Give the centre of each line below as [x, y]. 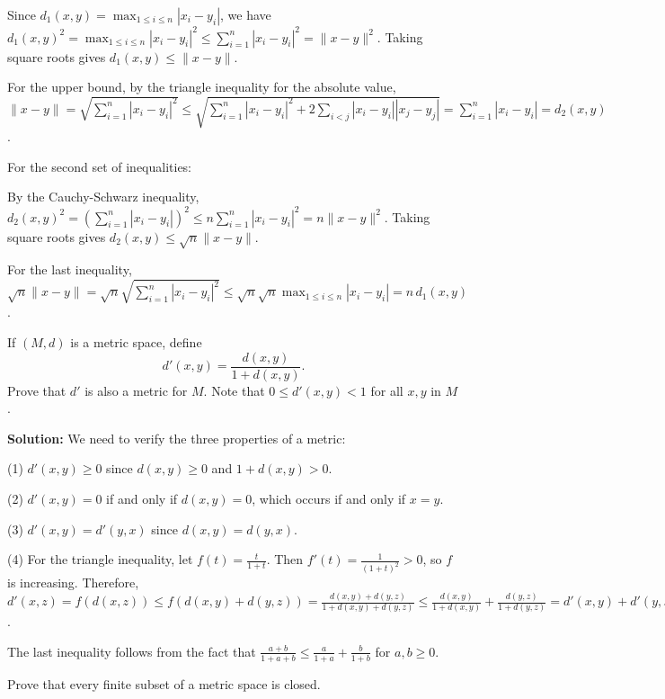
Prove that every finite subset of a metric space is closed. [164, 683]
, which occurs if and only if [329, 499]
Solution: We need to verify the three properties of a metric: [177, 438]
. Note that [234, 390]
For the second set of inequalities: [100, 166]
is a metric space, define [136, 342]
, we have [246, 14]
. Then [285, 559]
